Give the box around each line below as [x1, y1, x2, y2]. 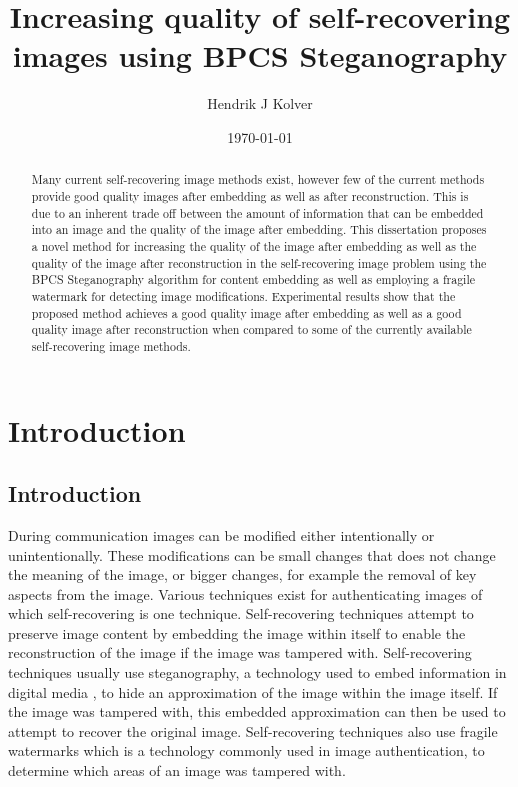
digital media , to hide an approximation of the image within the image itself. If [8, 681, 498, 702]
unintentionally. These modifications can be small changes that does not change [8, 544, 496, 565]
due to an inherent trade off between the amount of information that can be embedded [31, 204, 484, 221]
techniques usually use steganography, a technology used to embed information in [8, 662, 507, 683]
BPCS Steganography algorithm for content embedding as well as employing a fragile [31, 271, 475, 288]
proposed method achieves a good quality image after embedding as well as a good [31, 304, 462, 321]
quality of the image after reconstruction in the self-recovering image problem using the [31, 254, 487, 271]
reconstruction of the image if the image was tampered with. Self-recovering [8, 642, 472, 663]
